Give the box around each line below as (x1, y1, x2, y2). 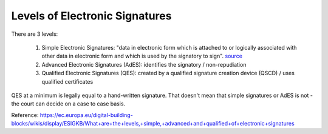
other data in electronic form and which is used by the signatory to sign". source (41, 52, 243, 60)
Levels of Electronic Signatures (11, 9, 172, 22)
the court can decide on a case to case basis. (11, 100, 126, 107)
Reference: (11, 111, 39, 118)
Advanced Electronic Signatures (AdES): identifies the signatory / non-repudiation (41, 61, 247, 68)
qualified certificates (41, 78, 94, 85)
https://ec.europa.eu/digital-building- (39, 111, 133, 118)
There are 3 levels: (11, 30, 58, 38)
